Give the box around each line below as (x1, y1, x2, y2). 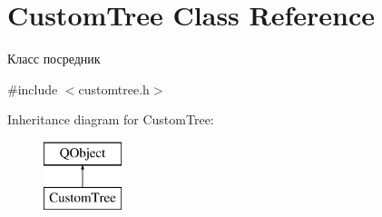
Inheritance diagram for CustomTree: (7, 110, 214, 129)
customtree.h (78, 79, 150, 98)
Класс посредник (7, 49, 101, 68)
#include (7, 79, 58, 98)
